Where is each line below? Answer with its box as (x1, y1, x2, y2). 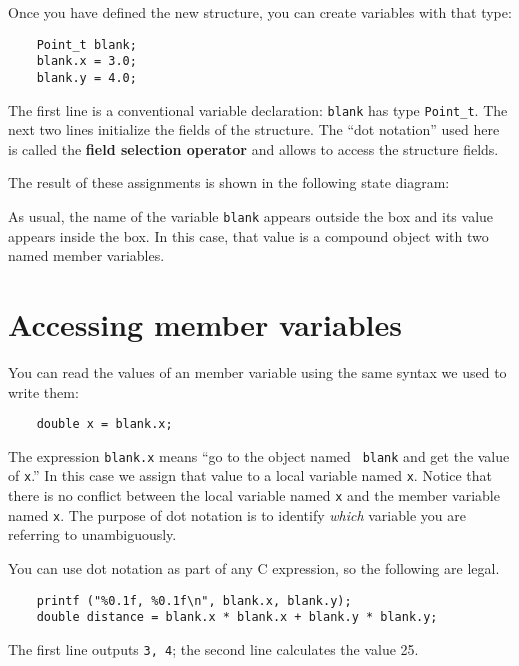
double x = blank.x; (36, 417, 173, 432)
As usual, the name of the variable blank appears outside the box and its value (8, 206, 494, 226)
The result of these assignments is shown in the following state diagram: (8, 172, 450, 193)
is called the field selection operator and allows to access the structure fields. (8, 138, 499, 159)
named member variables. (8, 245, 165, 266)
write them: (8, 381, 79, 402)
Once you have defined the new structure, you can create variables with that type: (8, 2, 512, 22)
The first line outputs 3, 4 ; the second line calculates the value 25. (8, 638, 419, 659)
